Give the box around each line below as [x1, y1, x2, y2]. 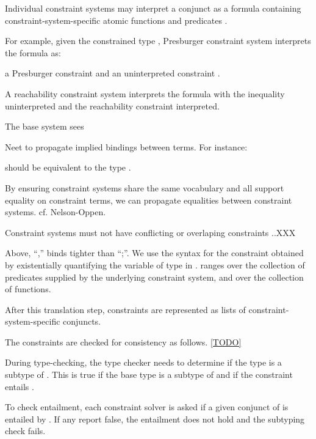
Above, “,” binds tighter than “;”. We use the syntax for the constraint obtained [5, 246, 304, 259]
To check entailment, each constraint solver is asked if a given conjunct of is [5, 400, 289, 413]
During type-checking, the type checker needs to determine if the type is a [5, 356, 282, 369]
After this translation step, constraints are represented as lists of [5, 303, 246, 315]
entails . [5, 380, 34, 393]
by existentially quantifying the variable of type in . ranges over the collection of [5, 258, 305, 271]
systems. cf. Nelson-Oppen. [5, 205, 106, 218]
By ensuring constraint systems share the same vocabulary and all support [5, 181, 284, 194]
